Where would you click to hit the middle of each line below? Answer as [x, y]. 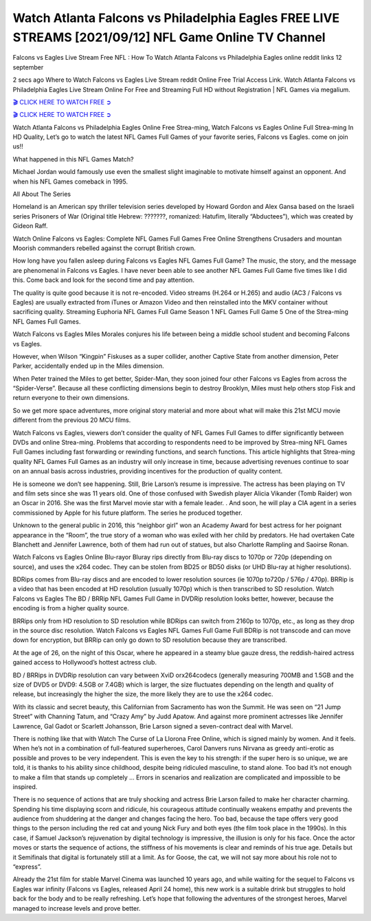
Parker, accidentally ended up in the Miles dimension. [88, 366]
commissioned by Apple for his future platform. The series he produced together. [128, 513]
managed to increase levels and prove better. [77, 908]
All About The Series [42, 194]
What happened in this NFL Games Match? [73, 159]
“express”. [27, 867]
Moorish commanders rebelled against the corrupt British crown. [104, 248]
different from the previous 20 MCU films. [72, 420]
